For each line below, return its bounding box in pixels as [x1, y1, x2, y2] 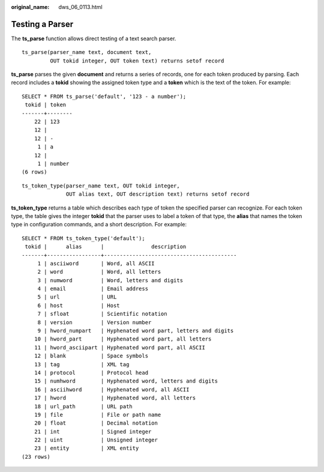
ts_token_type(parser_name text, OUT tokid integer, [22, 182, 180, 189]
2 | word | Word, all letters [37, 268, 161, 276]
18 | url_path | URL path [34, 403, 133, 410]
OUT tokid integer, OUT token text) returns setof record [50, 57, 224, 64]
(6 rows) [22, 169, 47, 175]
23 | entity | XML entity [34, 445, 139, 452]
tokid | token [25, 101, 67, 108]
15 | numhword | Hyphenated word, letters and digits [34, 378, 218, 384]
